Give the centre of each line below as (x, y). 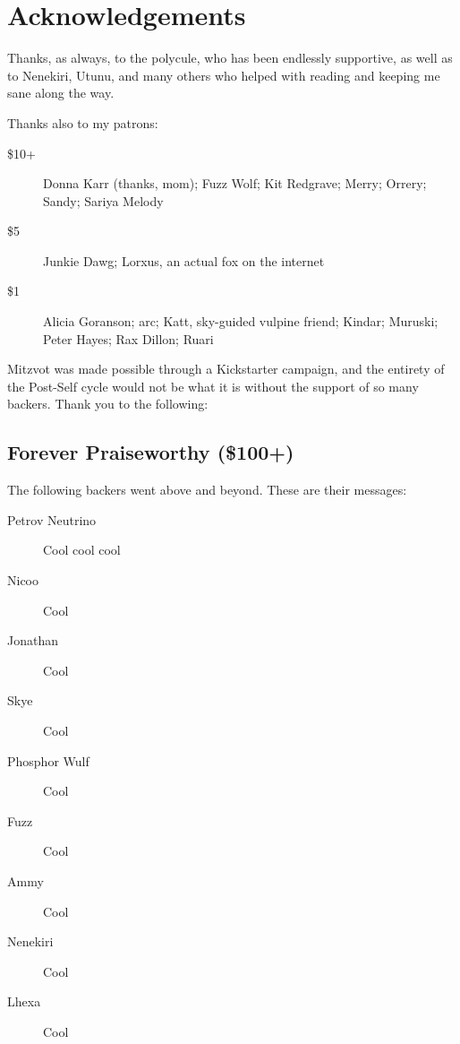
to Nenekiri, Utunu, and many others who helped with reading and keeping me (224, 75)
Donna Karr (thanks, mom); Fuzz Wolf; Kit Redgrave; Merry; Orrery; (235, 183)
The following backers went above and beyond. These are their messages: (207, 490)
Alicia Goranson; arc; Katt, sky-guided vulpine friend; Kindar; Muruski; (241, 321)
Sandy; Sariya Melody (103, 200)
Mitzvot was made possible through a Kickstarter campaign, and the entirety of (226, 369)
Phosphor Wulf (48, 760)
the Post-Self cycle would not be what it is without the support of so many (213, 386)
